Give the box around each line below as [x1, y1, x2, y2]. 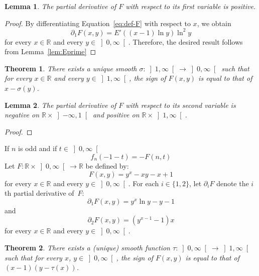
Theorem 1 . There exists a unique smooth [5, 63, 137, 73]
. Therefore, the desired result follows [128, 36, 243, 47]
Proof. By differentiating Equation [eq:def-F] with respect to [5, 18, 191, 28]
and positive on [92, 109, 140, 120]
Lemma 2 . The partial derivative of [5, 99, 116, 110]
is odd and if [18, 143, 57, 154]
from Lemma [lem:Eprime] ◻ [5, 46, 96, 57]
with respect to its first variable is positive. [125, 1, 256, 11]
